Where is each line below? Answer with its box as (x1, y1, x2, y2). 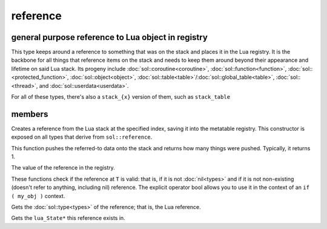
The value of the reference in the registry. (11, 164, 115, 171)
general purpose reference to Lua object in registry (11, 32, 208, 42)
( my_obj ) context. (11, 192, 65, 199)
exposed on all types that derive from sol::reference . (11, 133, 153, 141)
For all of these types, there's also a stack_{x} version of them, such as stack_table (11, 93, 230, 101)
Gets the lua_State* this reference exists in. (11, 214, 125, 222)
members (11, 109, 48, 119)
